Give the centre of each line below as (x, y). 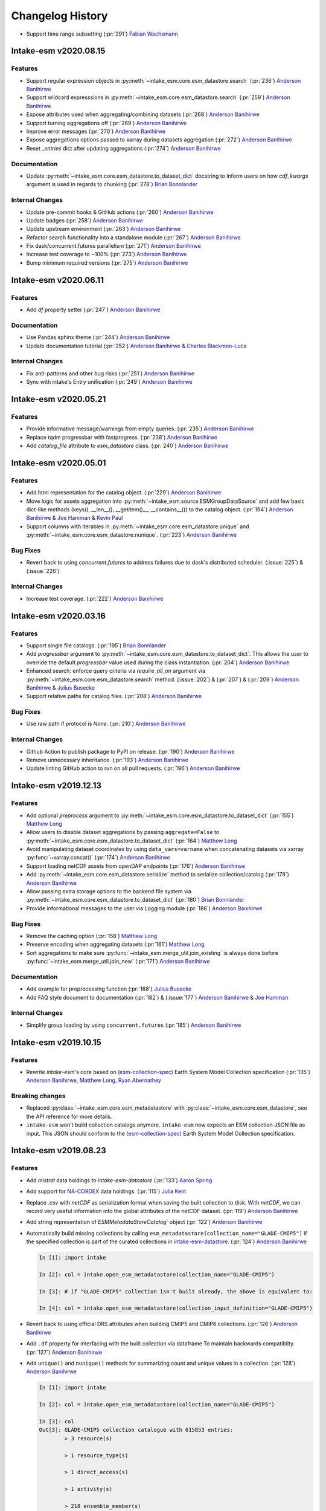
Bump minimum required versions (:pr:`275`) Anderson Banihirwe (107, 262)
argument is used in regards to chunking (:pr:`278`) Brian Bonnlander (112, 184)
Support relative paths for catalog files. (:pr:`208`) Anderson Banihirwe (114, 696)
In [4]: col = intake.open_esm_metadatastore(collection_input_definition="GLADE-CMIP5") (176, 1308)
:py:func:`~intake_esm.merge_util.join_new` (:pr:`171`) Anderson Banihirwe (118, 962)
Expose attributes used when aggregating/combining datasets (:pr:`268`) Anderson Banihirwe (143, 114)
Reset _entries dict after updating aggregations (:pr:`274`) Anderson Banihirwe (123, 148)
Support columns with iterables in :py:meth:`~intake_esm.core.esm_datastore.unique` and (138, 526)
